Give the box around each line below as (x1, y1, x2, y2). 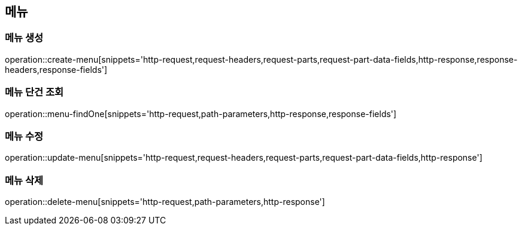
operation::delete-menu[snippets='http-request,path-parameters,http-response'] (5, 197, 325, 207)
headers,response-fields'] (5, 64, 108, 75)
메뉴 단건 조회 (5, 86, 64, 99)
